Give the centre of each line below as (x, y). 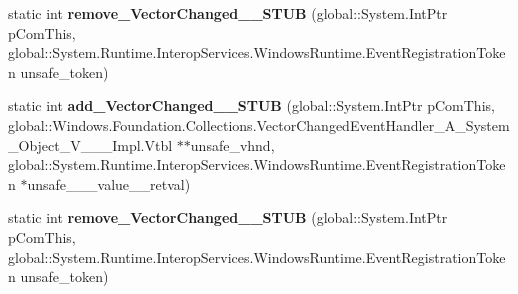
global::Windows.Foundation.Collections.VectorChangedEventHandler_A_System (259, 124)
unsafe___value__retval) (109, 183)
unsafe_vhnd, (232, 144)
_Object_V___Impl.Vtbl (90, 144)
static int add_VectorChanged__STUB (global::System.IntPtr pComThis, (251, 105)
